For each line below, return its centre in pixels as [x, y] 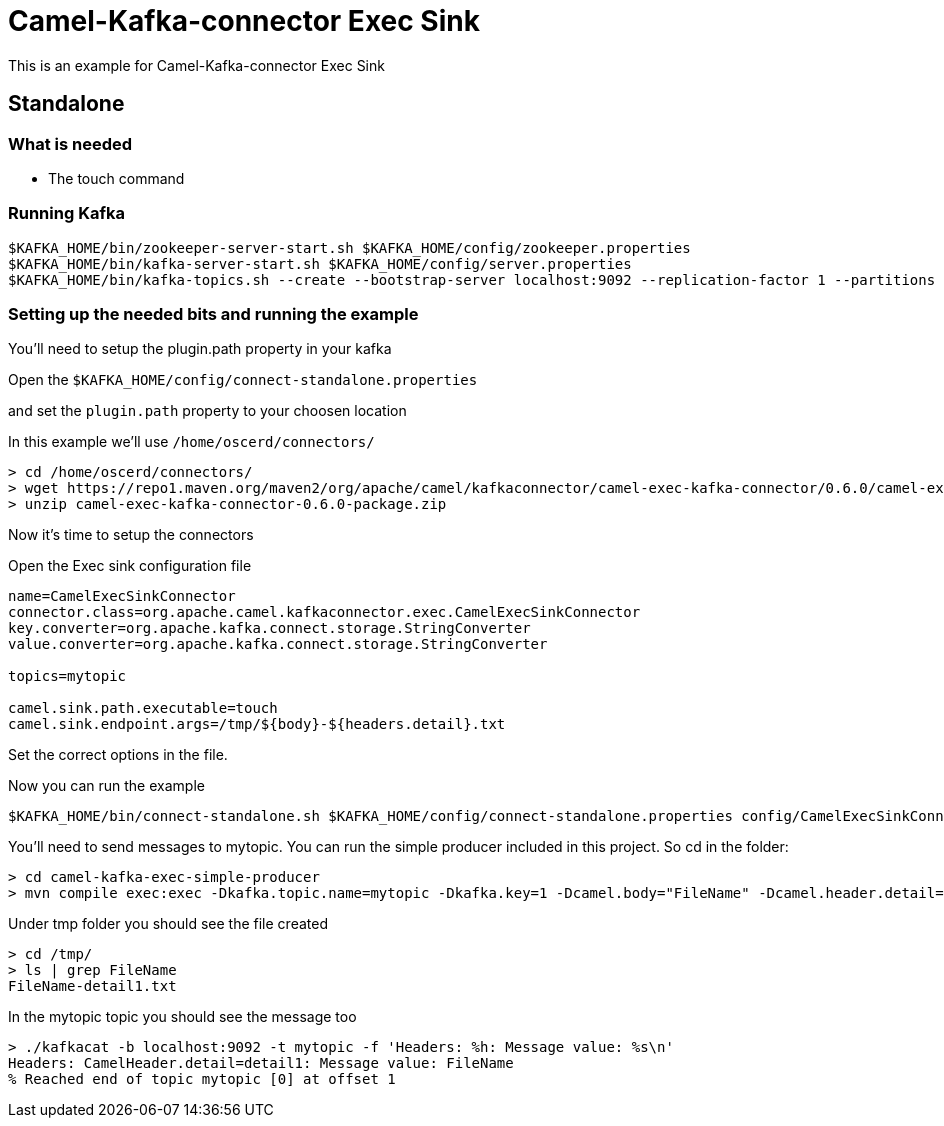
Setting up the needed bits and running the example [213, 314]
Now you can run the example [106, 786]
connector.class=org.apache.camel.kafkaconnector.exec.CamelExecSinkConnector [324, 612]
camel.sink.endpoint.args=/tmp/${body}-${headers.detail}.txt [257, 724]
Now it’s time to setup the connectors [131, 535]
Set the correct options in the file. [118, 755]
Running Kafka [66, 213]
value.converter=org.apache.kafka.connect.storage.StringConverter [278, 644]
